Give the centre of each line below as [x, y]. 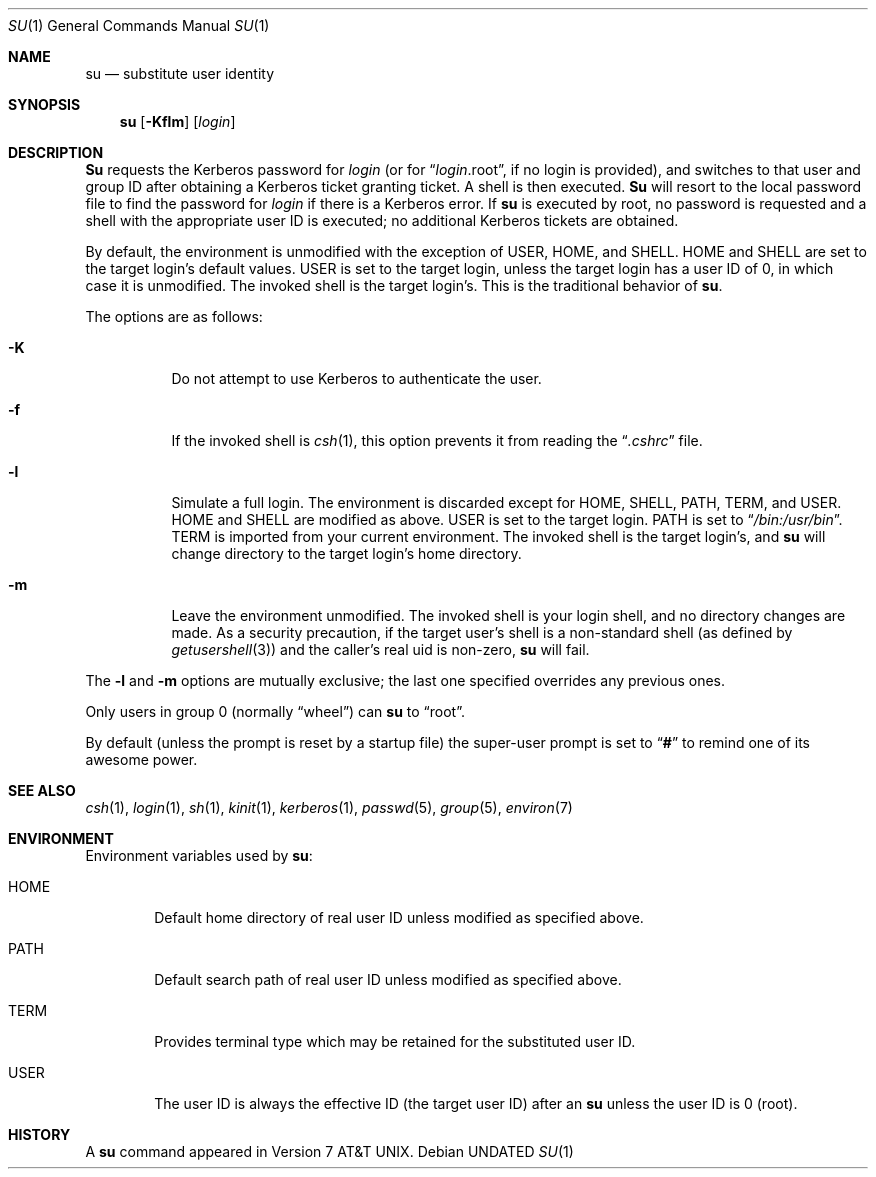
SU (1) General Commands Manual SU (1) [139, 25]
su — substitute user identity [180, 73]
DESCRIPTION [56, 152]
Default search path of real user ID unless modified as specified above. [388, 979]
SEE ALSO [42, 790]
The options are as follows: [174, 316]
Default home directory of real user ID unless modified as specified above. [399, 917]
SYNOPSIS [44, 104]
